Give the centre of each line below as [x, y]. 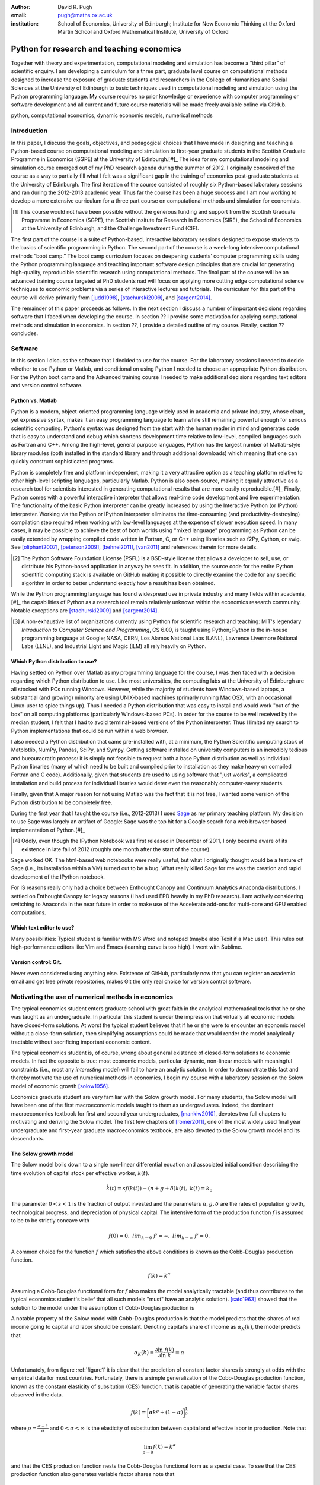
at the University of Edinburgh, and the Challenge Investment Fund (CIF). [111, 228]
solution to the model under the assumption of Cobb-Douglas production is [103, 1307]
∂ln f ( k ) [165, 1350]
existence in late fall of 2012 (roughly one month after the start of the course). [116, 849]
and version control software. [47, 386]
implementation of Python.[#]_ [48, 830]
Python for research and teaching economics [96, 48]
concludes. [25, 333]
